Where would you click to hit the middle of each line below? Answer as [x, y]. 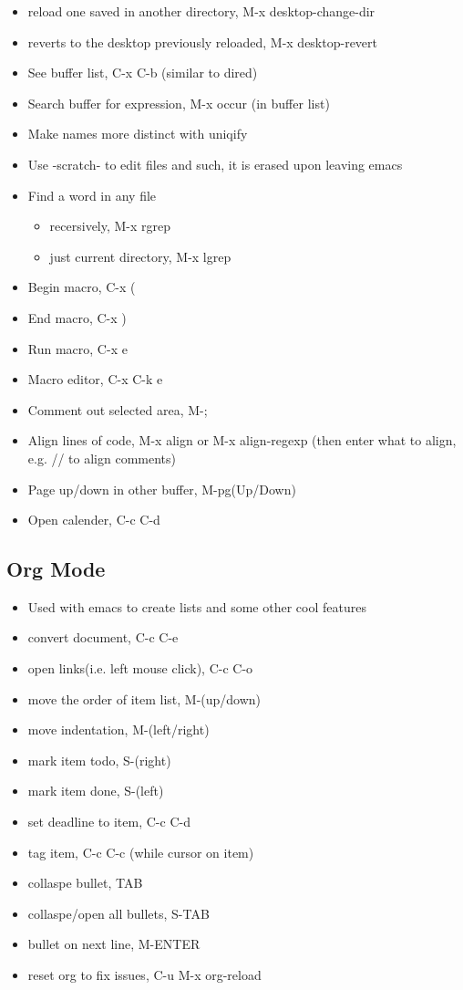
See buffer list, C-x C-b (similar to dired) [143, 73]
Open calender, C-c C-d [94, 520]
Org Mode [56, 569]
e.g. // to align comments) [102, 458]
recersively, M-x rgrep [110, 226]
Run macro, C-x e [77, 348]
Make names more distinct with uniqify [138, 134]
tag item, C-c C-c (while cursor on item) [141, 852]
